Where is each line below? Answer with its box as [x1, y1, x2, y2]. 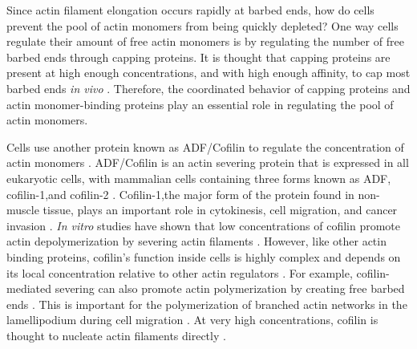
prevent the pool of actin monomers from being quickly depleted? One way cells [6, 17, 399, 34]
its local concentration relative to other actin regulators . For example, [6, 264, 353, 281]
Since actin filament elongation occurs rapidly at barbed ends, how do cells [6, 2, 374, 18]
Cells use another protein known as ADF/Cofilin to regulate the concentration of [6, 138, 404, 155]
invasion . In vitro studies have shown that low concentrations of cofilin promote [6, 217, 400, 233]
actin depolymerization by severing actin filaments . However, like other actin [6, 233, 387, 250]
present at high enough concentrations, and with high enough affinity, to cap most [6, 64, 411, 81]
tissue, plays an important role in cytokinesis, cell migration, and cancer [43, 201, 398, 218]
